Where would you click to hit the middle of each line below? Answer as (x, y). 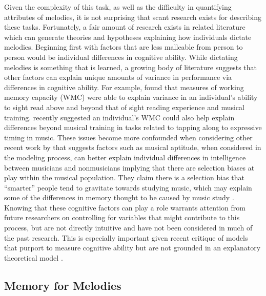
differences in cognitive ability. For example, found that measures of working (124, 87)
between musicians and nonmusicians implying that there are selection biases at (129, 167)
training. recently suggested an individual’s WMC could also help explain (119, 117)
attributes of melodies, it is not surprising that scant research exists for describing (133, 17)
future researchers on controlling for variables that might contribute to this (122, 217)
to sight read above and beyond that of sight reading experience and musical (124, 107)
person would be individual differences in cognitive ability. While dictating (121, 57)
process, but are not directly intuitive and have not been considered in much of (128, 228)
